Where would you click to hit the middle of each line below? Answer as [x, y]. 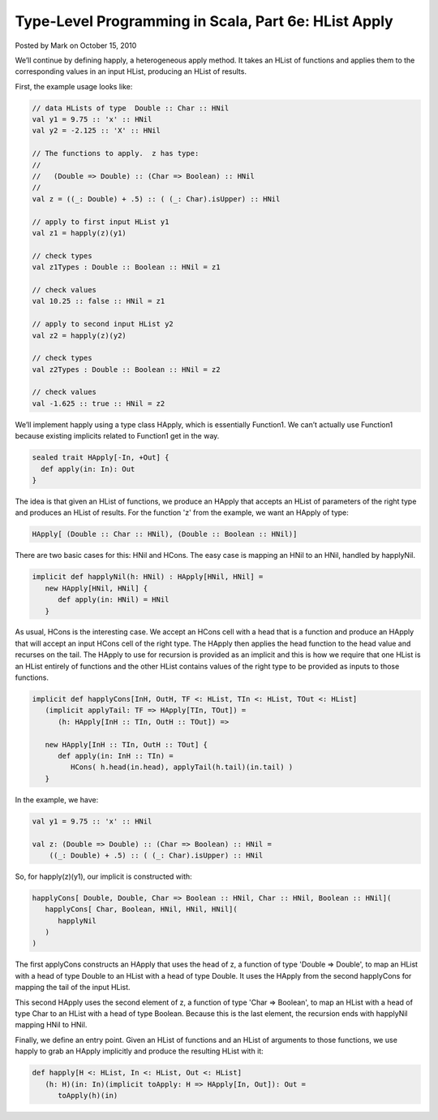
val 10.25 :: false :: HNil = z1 [99, 301]
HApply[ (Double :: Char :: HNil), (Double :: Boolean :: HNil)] [165, 534]
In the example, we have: [57, 799]
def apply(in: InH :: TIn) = [116, 756]
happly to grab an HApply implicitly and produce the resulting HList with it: [139, 1051]
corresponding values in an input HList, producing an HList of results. [131, 71]
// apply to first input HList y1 [101, 222]
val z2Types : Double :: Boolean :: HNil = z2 [126, 369]
